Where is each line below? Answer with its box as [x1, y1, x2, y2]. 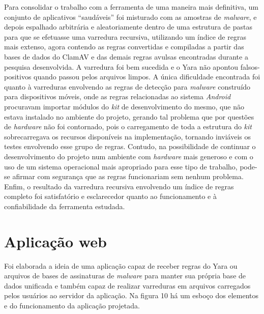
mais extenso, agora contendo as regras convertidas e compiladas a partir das [4, 41, 244, 52]
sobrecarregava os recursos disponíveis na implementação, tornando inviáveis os [4, 131, 251, 141]
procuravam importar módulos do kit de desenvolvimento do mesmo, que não [4, 101, 244, 111]
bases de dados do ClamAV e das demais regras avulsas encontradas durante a [4, 51, 248, 62]
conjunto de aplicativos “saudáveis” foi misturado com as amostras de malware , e [4, 11, 257, 22]
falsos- [240, 61, 260, 72]
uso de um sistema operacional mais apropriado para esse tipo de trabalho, [4, 161, 238, 172]
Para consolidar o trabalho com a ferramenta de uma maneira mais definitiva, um [4, 2, 258, 12]
